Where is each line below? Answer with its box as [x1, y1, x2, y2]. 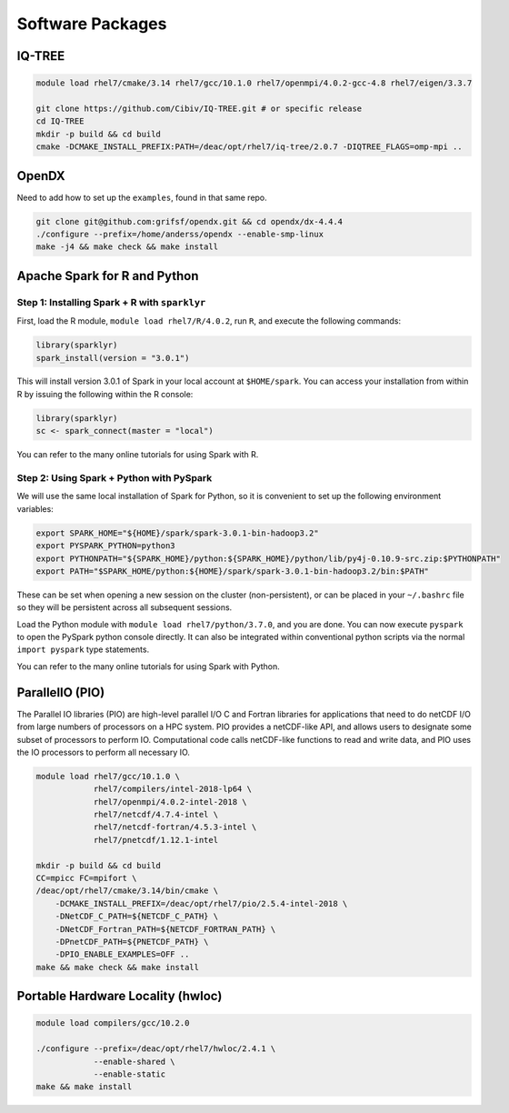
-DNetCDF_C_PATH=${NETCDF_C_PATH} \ [55, 911, 218, 922]
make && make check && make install [35, 962, 200, 972]
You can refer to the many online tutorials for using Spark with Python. [16, 660, 281, 672]
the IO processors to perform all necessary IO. [16, 747, 191, 757]
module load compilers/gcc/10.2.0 [35, 1018, 190, 1028]
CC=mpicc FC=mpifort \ [35, 873, 137, 884]
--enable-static [93, 1068, 166, 1079]
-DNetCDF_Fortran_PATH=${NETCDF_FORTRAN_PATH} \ [55, 924, 276, 934]
